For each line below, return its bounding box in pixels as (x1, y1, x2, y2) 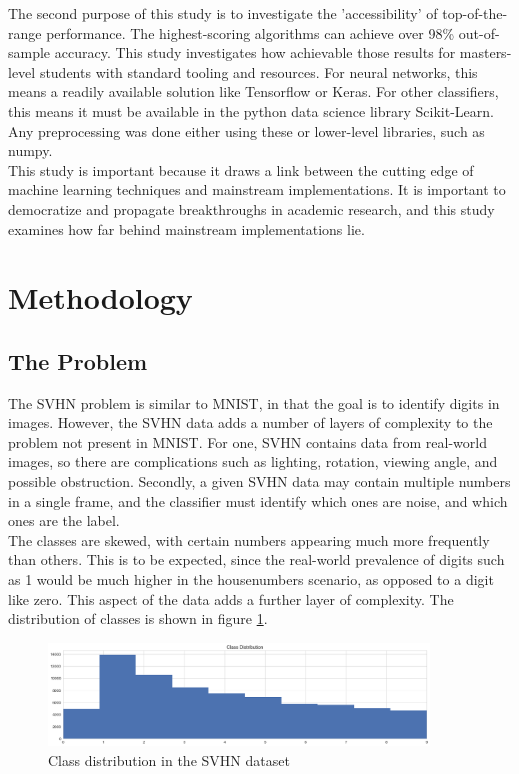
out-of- (458, 22, 500, 43)
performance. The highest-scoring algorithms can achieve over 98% (46, 22, 455, 43)
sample (8, 42, 51, 63)
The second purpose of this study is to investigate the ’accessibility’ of (8, 3, 438, 23)
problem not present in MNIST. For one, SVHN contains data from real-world (8, 431, 487, 452)
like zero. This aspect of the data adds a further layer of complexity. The (8, 588, 454, 609)
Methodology (8, 277, 193, 318)
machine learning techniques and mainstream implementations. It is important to (8, 179, 506, 200)
